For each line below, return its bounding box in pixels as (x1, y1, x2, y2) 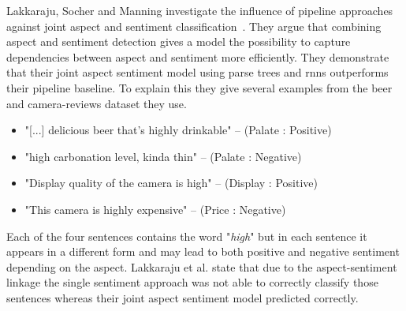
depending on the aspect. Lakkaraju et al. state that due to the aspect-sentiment (6, 258, 397, 275)
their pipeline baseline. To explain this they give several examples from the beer (6, 79, 393, 96)
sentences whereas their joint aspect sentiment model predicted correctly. (6, 289, 359, 305)
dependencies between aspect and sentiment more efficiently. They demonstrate (6, 48, 389, 65)
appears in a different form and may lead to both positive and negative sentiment (6, 243, 400, 260)
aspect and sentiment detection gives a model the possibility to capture (6, 33, 351, 50)
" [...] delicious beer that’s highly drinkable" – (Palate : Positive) (24, 122, 332, 138)
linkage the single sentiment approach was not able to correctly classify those (6, 274, 378, 290)
